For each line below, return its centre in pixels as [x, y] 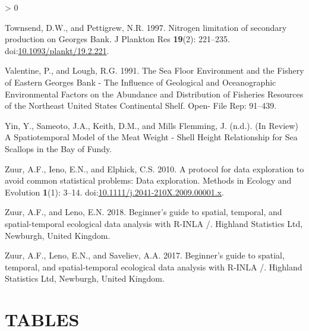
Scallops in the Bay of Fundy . [59, 148]
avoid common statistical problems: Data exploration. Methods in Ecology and [148, 180]
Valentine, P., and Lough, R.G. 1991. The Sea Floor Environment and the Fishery [154, 70]
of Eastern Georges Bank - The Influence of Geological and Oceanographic [141, 82]
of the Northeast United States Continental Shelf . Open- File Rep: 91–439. [141, 105]
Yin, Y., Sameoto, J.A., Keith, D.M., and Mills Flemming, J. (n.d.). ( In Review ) [152, 125]
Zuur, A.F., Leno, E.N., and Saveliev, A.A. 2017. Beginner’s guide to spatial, [145, 255]
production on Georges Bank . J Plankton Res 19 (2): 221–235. [117, 39]
